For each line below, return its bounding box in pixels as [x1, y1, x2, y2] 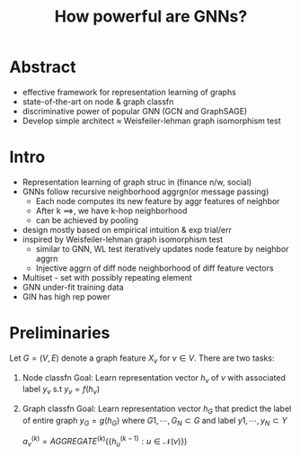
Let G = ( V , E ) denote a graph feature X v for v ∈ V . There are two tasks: [9, 353, 275, 365]
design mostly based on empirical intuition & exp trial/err [22, 224, 232, 235]
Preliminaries [9, 323, 110, 344]
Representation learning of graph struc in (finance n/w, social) [22, 176, 252, 187]
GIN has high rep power [22, 291, 110, 302]
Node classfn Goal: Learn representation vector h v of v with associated [22, 371, 286, 385]
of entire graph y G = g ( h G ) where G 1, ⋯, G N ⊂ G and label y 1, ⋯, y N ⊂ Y [22, 416, 287, 428]
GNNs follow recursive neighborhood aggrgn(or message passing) [22, 186, 269, 197]
